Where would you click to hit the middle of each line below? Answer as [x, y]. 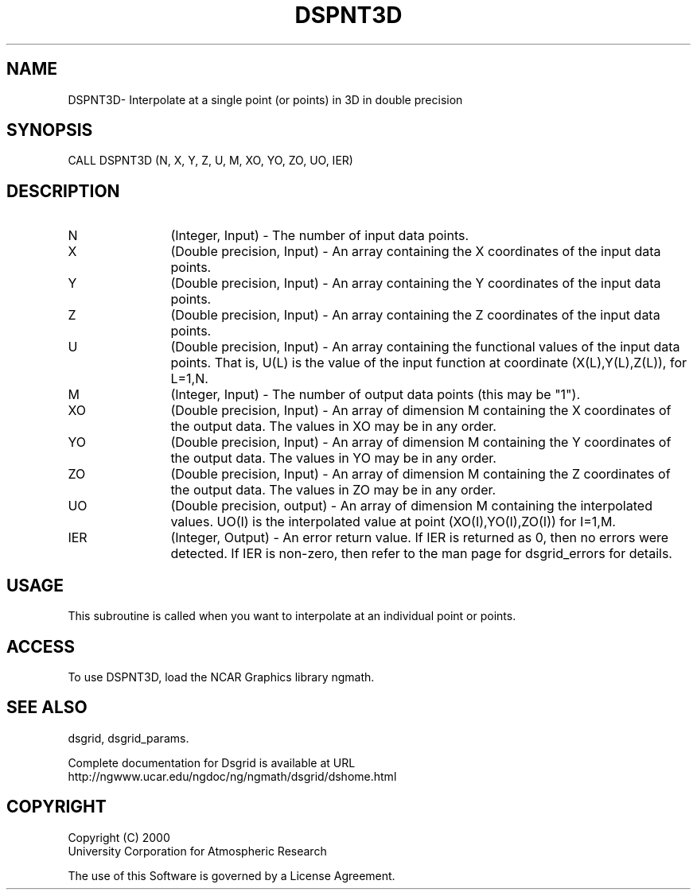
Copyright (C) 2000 [119, 837]
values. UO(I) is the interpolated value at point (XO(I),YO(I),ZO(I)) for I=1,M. [393, 522]
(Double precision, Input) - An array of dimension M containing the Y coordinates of [421, 442]
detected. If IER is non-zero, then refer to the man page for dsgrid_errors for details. [421, 554]
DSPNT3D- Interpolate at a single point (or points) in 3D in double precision [265, 99]
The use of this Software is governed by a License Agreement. [232, 875]
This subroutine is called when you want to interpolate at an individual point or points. [292, 616]
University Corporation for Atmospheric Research [197, 851]
